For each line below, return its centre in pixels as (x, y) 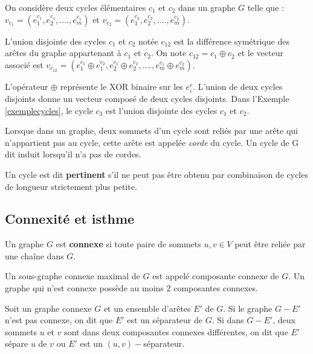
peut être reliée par (270, 244)
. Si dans (228, 320)
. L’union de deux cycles (238, 86)
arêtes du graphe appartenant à (63, 53)
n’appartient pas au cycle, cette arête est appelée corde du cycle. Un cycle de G (152, 142)
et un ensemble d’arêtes (147, 308)
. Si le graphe (248, 308)
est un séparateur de (165, 320)
